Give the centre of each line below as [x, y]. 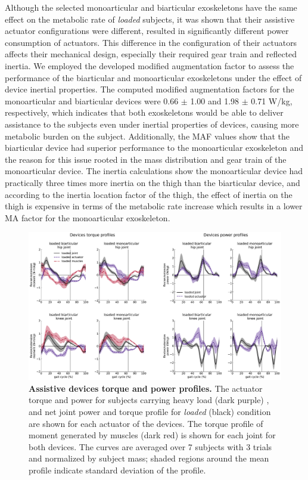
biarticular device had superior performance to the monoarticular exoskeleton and [154, 148]
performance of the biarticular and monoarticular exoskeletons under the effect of [153, 77]
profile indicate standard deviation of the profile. [117, 470]
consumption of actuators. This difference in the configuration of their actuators [151, 42]
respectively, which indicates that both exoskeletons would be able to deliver [144, 112]
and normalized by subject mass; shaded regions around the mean [149, 458]
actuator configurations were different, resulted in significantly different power [147, 31]
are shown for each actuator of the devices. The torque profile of [146, 423]
